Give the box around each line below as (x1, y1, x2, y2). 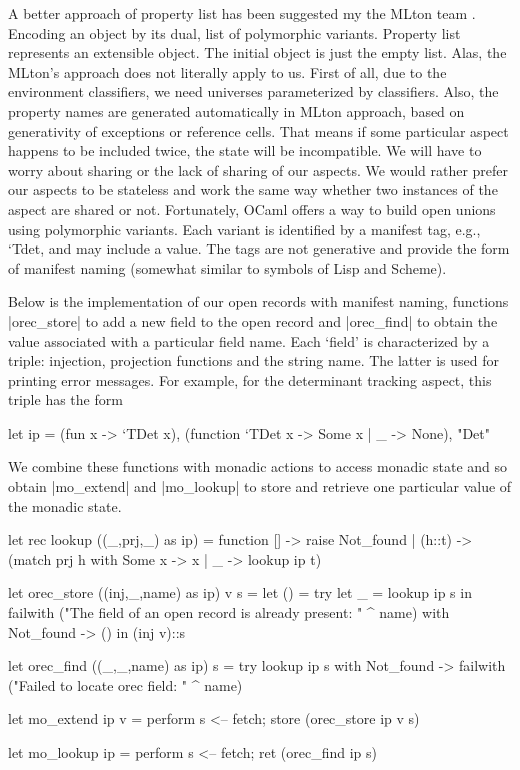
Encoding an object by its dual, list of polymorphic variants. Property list (8, 22, 461, 43)
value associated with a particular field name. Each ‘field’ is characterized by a (8, 330, 490, 351)
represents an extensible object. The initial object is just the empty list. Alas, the (8, 42, 507, 63)
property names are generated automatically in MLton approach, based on (8, 100, 465, 121)
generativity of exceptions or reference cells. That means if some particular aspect (8, 120, 509, 141)
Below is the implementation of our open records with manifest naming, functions (8, 291, 509, 312)
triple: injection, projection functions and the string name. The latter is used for (8, 350, 499, 371)
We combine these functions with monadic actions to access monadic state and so (8, 456, 508, 477)
